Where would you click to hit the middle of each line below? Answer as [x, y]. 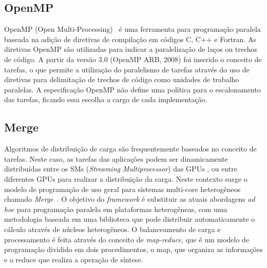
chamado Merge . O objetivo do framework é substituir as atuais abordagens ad [130, 199]
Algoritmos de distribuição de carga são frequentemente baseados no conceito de [130, 149]
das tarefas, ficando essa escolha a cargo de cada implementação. [106, 99]
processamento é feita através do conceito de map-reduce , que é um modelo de [127, 239]
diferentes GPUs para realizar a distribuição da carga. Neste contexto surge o [126, 178]
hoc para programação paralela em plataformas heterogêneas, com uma [116, 209]
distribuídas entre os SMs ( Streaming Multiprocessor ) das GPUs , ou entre [121, 169]
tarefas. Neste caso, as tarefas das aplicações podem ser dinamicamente [116, 158]
